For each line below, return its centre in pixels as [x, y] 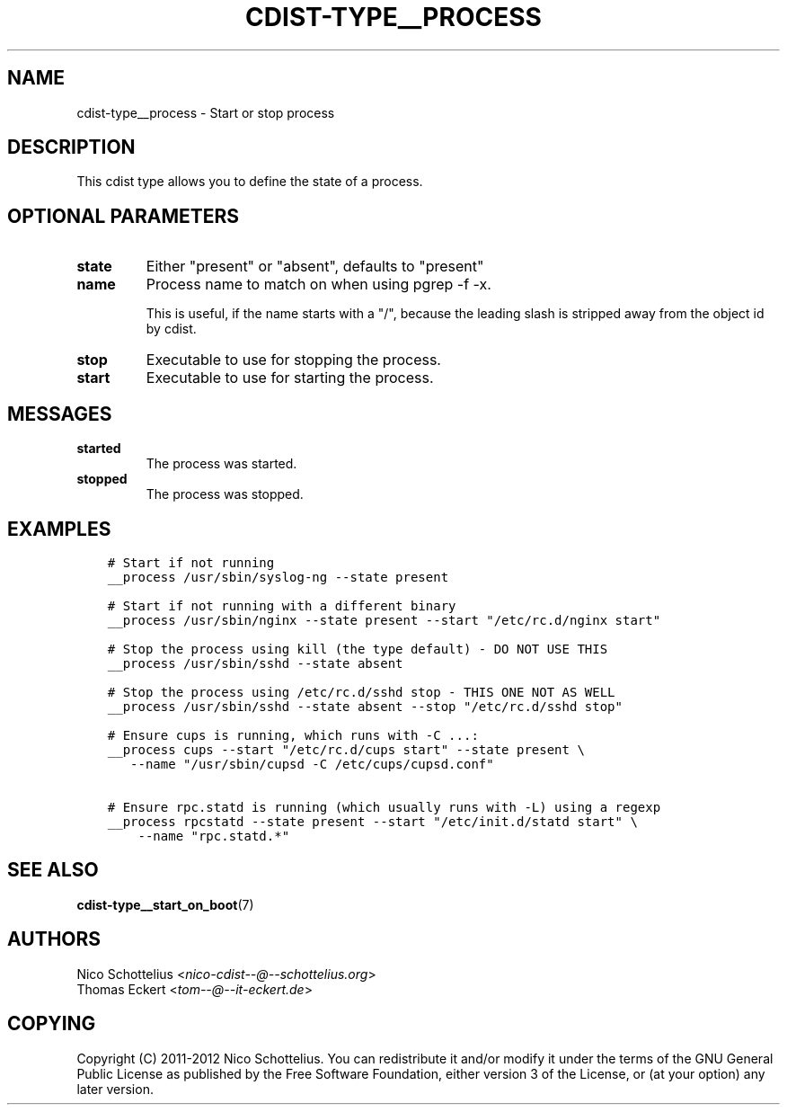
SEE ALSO [53, 870]
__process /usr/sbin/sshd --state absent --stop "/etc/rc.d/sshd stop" [365, 706]
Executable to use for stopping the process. [293, 360]
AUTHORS [54, 939]
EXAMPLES [59, 529]
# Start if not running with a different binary [282, 605]
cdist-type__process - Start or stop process [206, 112]
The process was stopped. [225, 494]
